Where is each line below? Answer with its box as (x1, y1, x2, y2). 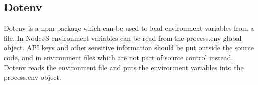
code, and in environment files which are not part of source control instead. (4, 52, 233, 62)
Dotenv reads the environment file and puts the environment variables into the (4, 62, 244, 72)
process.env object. (4, 72, 61, 82)
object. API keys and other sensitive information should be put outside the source (4, 42, 254, 53)
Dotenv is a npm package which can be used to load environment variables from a (4, 23, 254, 33)
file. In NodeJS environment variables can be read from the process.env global (4, 32, 242, 43)
